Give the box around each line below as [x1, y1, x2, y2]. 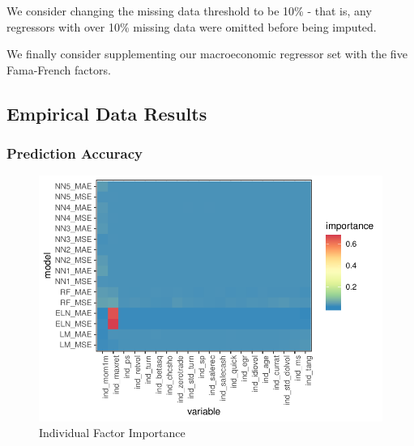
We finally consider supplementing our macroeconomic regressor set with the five [6, 45, 408, 62]
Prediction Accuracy [6, 143, 143, 164]
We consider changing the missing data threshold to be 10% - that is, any [6, 2, 372, 19]
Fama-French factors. [6, 61, 111, 78]
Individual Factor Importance [39, 424, 186, 441]
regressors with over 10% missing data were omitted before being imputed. [6, 18, 377, 35]
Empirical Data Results [6, 100, 207, 125]
